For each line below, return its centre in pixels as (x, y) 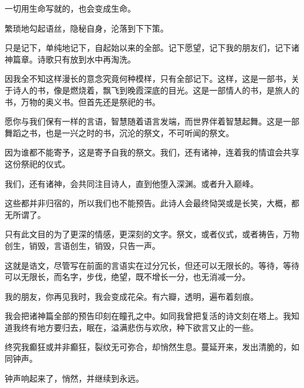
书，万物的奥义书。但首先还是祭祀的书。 (82, 101)
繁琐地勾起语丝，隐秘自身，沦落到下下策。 (87, 28)
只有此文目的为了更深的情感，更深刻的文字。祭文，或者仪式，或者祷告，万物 (152, 234)
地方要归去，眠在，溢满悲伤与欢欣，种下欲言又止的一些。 (148, 327)
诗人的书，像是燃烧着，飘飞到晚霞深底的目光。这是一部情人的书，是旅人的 (156, 90)
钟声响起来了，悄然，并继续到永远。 (74, 378)
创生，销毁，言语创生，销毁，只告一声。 (82, 245)
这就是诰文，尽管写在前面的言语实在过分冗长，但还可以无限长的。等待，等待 (152, 265)
